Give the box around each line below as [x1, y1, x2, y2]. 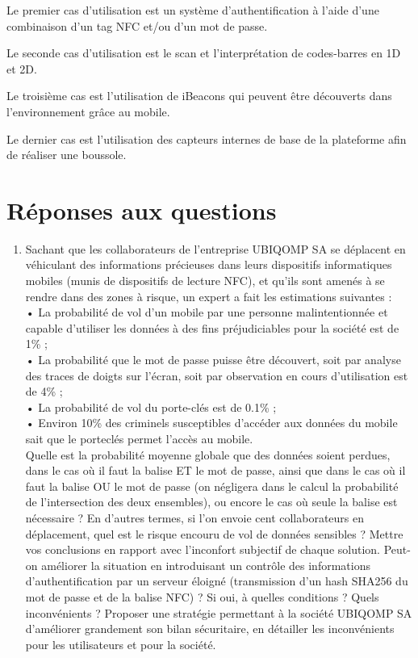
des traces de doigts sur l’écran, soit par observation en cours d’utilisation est [25, 367, 408, 383]
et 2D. [6, 60, 37, 77]
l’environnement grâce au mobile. [6, 103, 170, 119]
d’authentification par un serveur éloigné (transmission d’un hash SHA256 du [25, 572, 408, 589]
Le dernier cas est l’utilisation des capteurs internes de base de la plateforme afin [6, 130, 407, 147]
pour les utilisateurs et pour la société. [25, 635, 216, 652]
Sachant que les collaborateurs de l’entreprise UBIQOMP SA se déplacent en [25, 240, 406, 257]
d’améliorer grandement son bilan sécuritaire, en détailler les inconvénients [25, 620, 395, 637]
